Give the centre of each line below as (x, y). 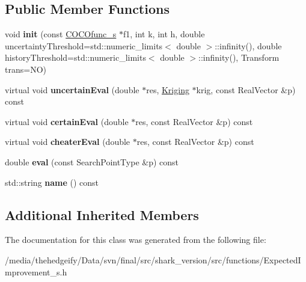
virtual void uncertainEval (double (72, 89)
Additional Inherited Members (102, 214)
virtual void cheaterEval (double (68, 142)
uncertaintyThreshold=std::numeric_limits (84, 45)
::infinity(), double (248, 45)
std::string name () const (52, 182)
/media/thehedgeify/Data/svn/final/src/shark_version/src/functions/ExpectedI (153, 259)
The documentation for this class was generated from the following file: (136, 240)
